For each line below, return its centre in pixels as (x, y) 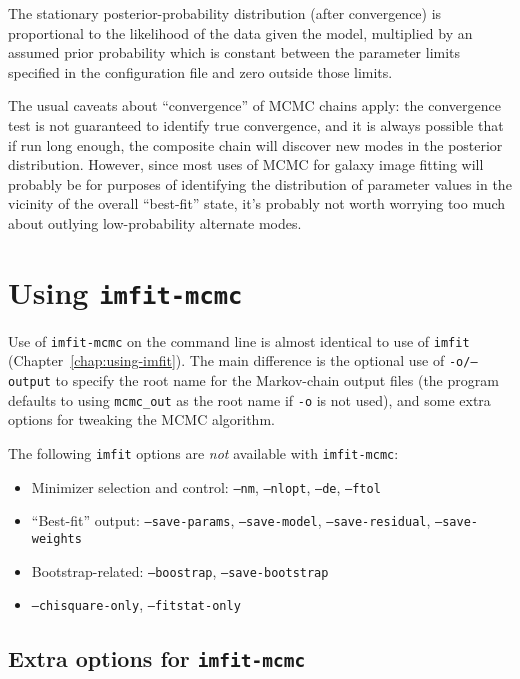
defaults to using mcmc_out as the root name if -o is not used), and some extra (249, 399)
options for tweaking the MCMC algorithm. (141, 419)
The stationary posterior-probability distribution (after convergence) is (225, 13)
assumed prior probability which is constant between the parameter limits (234, 52)
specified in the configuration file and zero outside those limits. (200, 71)
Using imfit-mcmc (125, 291)
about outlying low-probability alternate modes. (155, 222)
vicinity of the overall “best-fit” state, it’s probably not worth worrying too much (257, 203)
